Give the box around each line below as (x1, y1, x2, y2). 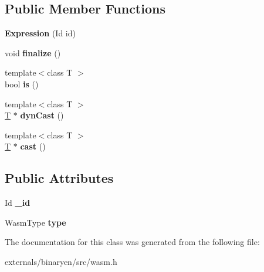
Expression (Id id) (5, 27, 76, 39)
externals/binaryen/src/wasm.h (5, 255, 117, 267)
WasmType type (5, 216, 66, 228)
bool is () (5, 77, 39, 90)
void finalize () (5, 46, 61, 59)
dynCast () (20, 109, 64, 121)
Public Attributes (5, 169, 114, 187)
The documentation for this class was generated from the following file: (5, 236, 260, 248)
